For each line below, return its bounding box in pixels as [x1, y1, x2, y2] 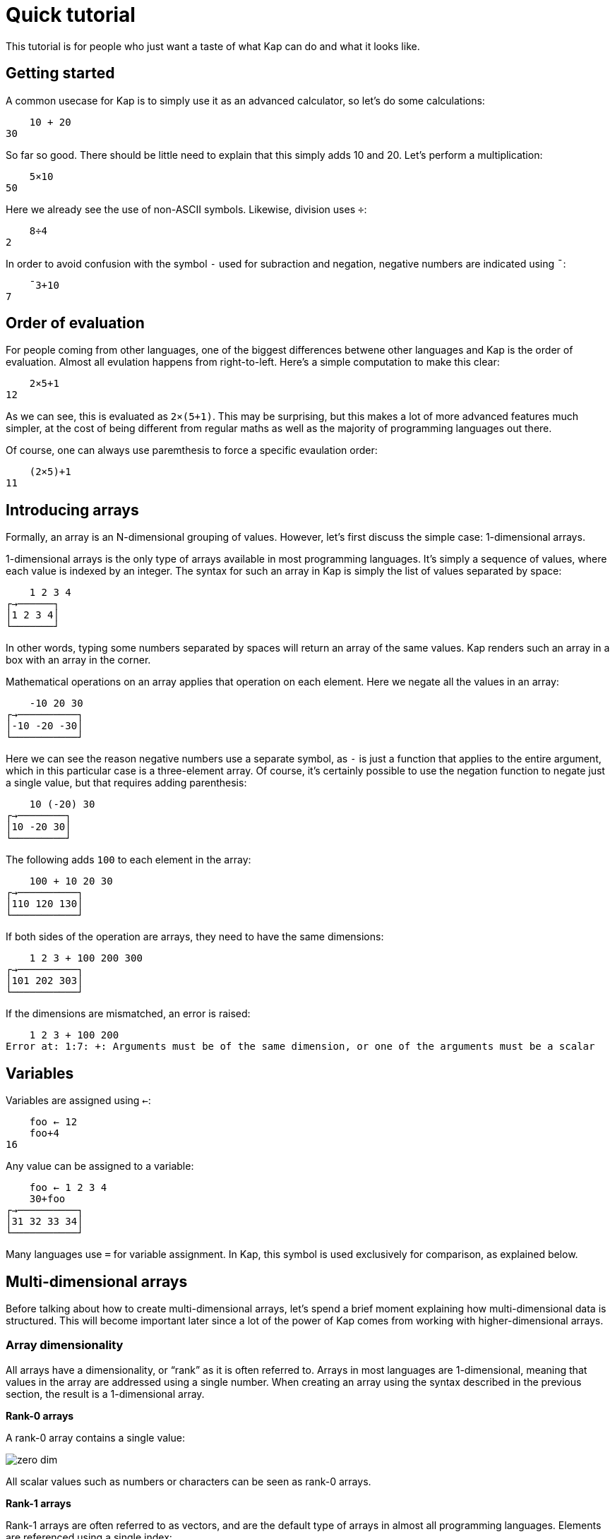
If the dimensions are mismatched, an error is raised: [6, 1007, 251, 1020]
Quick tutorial [6, 3, 136, 27]
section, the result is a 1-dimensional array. [6, 1387, 205, 1400]
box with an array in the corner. [6, 654, 151, 666]
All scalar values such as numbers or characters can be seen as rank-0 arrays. [6, 1475, 371, 1487]
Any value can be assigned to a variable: [6, 1160, 194, 1173]
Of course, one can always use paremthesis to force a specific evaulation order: [6, 444, 378, 457]
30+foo [29, 1193, 66, 1205]
